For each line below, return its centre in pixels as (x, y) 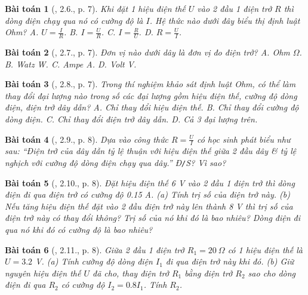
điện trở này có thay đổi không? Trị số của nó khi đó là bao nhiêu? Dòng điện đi (153, 218)
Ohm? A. (22, 32)
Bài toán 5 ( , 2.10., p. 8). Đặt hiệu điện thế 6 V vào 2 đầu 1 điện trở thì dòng (150, 182)
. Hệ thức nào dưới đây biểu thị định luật (225, 20)
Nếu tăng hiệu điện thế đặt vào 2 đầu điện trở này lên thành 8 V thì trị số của (149, 206)
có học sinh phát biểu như (244, 139)
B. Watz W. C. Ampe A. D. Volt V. (71, 64)
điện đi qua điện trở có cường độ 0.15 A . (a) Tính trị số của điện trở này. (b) (147, 194)
